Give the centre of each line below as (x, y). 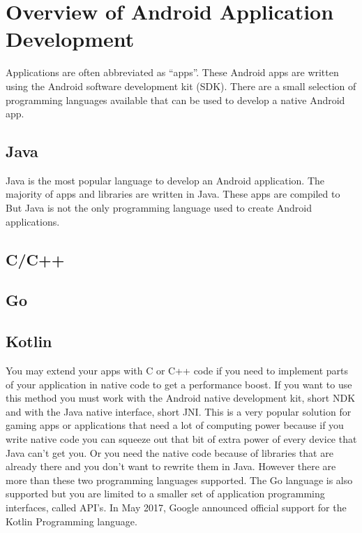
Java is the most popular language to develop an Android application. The (165, 180)
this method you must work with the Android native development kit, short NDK (181, 398)
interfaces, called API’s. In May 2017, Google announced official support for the (176, 507)
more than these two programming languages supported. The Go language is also (179, 480)
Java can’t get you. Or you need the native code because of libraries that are (169, 452)
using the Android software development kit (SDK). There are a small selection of (181, 86)
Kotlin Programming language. (71, 521)
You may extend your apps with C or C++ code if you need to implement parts (177, 371)
